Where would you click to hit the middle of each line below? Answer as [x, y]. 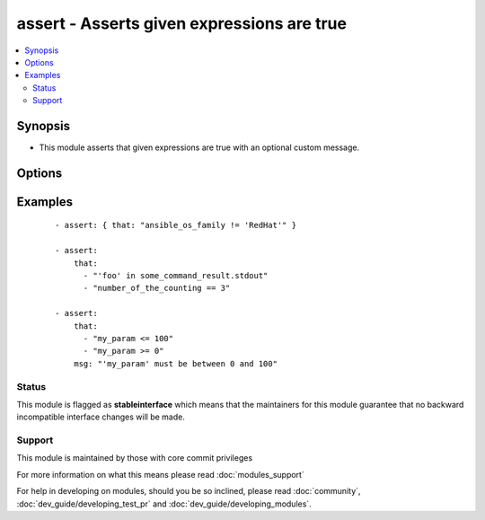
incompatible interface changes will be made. [101, 417]
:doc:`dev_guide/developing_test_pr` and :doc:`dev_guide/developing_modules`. [164, 504]
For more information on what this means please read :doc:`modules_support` [160, 474]
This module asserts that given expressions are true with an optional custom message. [199, 147]
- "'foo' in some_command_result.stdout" [176, 275]
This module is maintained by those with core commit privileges [135, 458]
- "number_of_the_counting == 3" [157, 288]
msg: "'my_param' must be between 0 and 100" [176, 363]
